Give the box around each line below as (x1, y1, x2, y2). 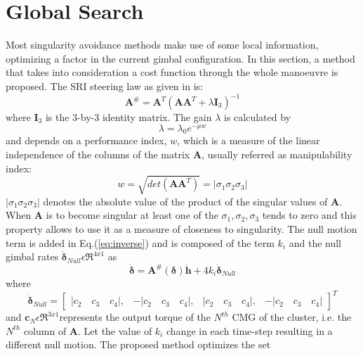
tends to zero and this (262, 208, 357, 222)
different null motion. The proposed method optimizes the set (6, 337, 271, 352)
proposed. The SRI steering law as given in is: (6, 78, 203, 93)
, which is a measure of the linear (177, 133, 320, 148)
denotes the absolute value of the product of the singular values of (43, 193, 328, 208)
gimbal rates (6, 249, 59, 264)
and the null (289, 235, 342, 250)
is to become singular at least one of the (46, 208, 218, 222)
